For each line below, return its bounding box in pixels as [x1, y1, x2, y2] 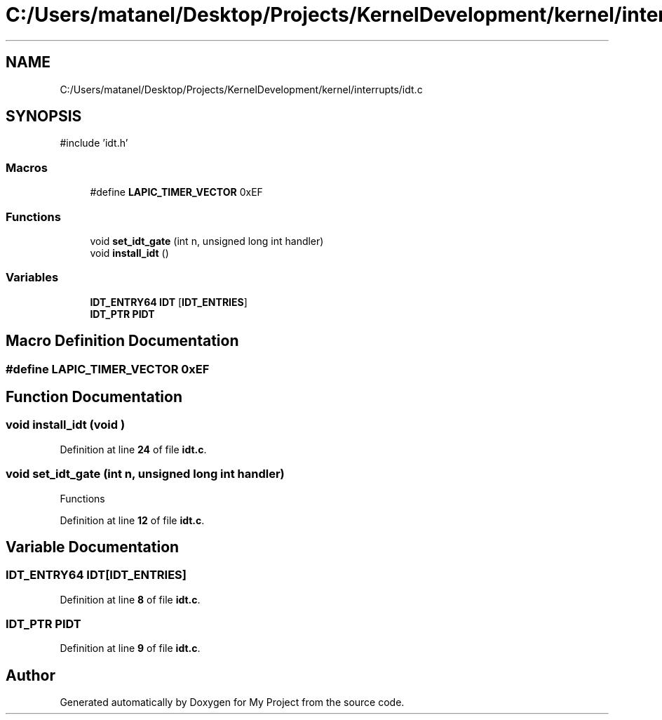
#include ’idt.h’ [60, 137, 128, 149]
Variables [6, 270, 59, 285]
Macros [6, 160, 48, 175]
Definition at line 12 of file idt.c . [60, 514, 205, 526]
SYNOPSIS [6, 107, 82, 126]
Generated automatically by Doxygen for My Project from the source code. [60, 696, 405, 709]
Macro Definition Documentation [6, 332, 239, 350]
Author [6, 666, 55, 684]
